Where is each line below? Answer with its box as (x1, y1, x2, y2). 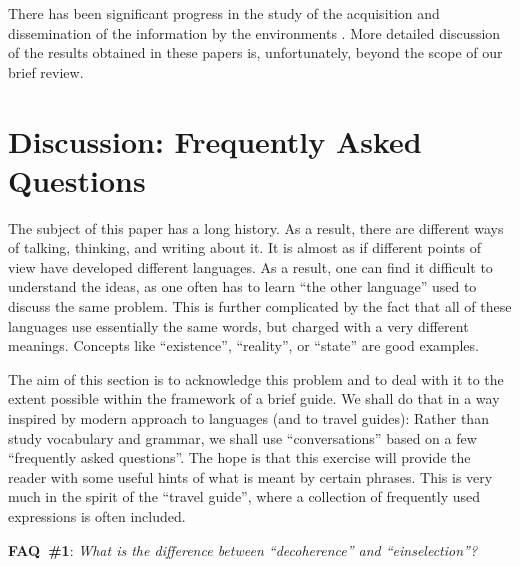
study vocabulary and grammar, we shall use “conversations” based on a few (8, 427, 477, 448)
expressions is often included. (8, 506, 186, 526)
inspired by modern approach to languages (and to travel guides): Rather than (8, 408, 489, 429)
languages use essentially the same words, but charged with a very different (8, 315, 469, 336)
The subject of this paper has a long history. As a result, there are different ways (8, 217, 504, 238)
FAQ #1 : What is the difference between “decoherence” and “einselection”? (8, 539, 478, 560)
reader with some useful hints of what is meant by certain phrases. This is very (8, 466, 493, 487)
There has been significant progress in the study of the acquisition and (8, 3, 440, 23)
